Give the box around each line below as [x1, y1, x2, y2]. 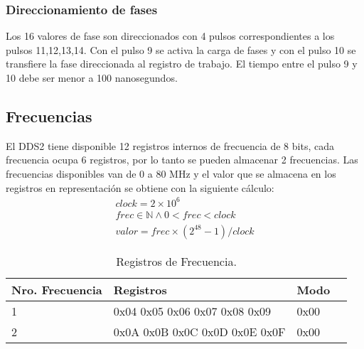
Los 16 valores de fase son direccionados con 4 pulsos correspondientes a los [6, 28, 335, 43]
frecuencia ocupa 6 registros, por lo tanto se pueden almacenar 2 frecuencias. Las [6, 152, 358, 167]
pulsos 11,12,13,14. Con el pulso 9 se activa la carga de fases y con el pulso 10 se [6, 42, 356, 57]
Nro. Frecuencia [11, 281, 102, 298]
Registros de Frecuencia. [116, 252, 237, 269]
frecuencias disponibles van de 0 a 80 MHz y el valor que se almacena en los [6, 166, 336, 181]
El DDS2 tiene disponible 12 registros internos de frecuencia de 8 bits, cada [6, 138, 334, 153]
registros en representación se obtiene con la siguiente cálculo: [6, 180, 274, 195]
